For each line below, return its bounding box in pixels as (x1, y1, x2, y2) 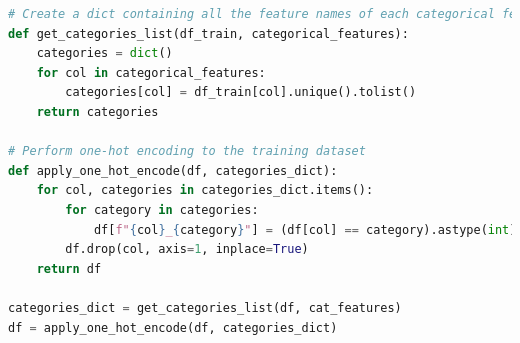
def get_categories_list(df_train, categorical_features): (8, 26, 409, 41)
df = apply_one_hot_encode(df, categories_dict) (8, 320, 338, 335)
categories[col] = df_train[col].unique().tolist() (65, 85, 417, 100)
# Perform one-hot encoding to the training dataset (8, 144, 366, 159)
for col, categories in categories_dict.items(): (36, 183, 374, 198)
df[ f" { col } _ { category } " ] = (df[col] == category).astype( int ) (93, 222, 517, 237)
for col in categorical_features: (36, 65, 266, 80)
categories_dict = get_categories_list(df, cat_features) (8, 300, 402, 315)
